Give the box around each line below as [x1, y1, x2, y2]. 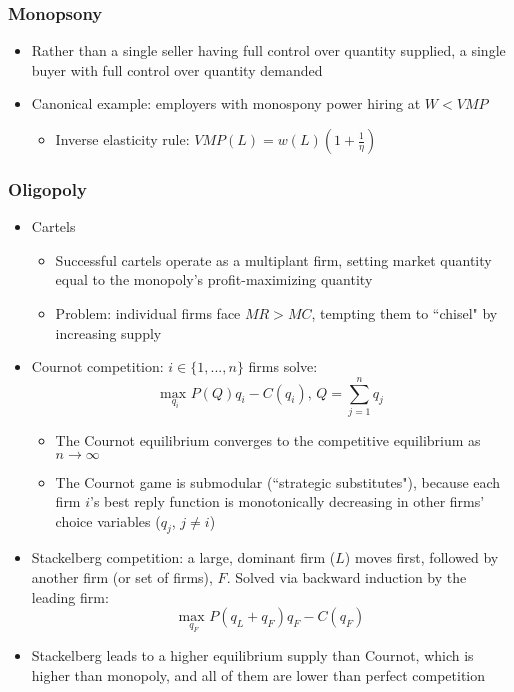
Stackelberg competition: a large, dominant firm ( [31, 547, 336, 568]
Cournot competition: [31, 356, 164, 377]
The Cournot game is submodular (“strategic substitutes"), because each [55, 471, 501, 492]
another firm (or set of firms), [31, 567, 213, 588]
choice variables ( [55, 510, 161, 531]
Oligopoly [8, 176, 87, 201]
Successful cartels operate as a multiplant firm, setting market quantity [55, 249, 492, 270]
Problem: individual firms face [55, 303, 241, 323]
